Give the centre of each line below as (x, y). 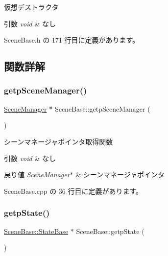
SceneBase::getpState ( (110, 231)
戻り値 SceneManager (37, 175)
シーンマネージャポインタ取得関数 (59, 141)
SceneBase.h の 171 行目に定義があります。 (72, 40)
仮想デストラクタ (31, 7)
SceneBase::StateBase (36, 231)
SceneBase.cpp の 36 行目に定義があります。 (73, 191)
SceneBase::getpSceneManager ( (102, 108)
